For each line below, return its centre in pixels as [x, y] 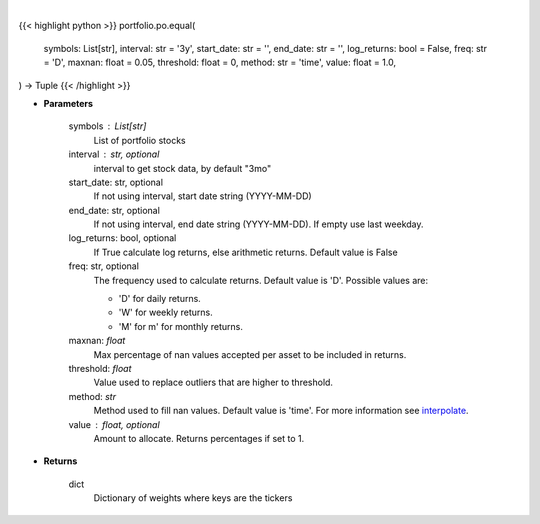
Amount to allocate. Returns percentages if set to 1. [199, 438]
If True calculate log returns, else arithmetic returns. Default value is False [246, 252]
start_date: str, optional [116, 182]
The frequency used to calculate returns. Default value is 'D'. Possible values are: [261, 280]
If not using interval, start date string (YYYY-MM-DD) [202, 196]
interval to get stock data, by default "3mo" [182, 168]
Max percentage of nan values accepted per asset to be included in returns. [250, 354]
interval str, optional [114, 154]
